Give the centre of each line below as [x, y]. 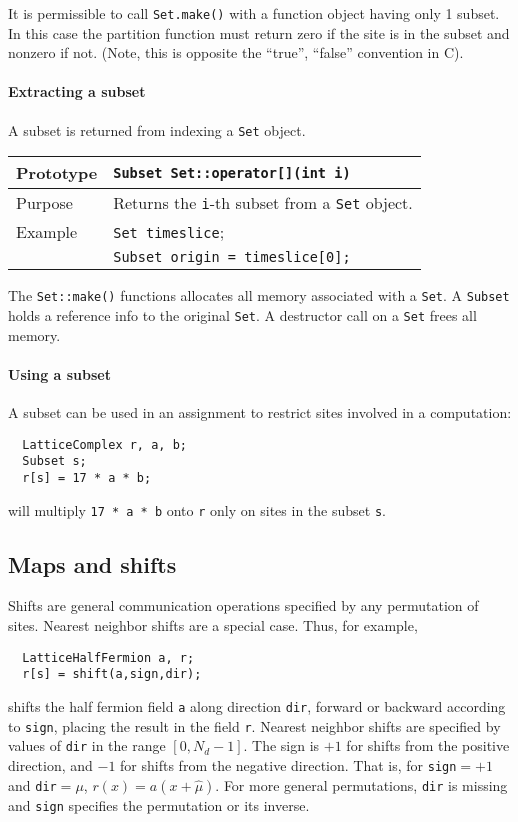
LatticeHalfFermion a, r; [108, 657]
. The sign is [281, 745]
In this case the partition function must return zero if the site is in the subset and [259, 32]
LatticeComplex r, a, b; [104, 444]
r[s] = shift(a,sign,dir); [112, 674]
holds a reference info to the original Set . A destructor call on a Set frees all [242, 314]
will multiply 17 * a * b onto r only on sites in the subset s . [197, 509]
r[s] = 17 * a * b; [87, 477]
